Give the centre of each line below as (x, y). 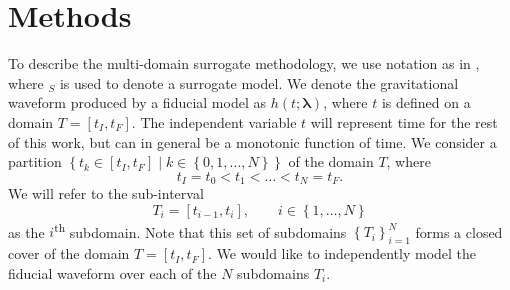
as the (26, 231)
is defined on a (426, 102)
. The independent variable (214, 121)
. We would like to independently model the (342, 253)
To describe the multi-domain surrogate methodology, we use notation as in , (244, 63)
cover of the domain (69, 253)
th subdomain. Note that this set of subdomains (200, 230)
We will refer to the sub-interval (106, 193)
